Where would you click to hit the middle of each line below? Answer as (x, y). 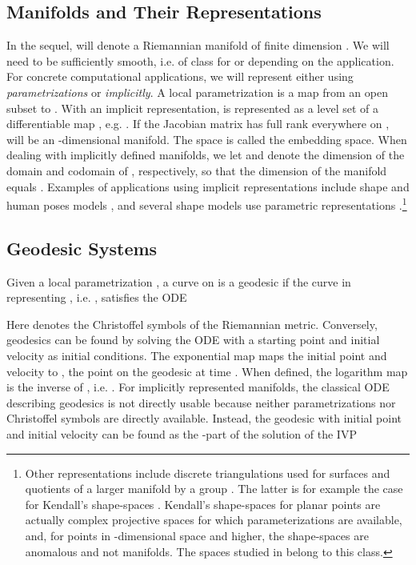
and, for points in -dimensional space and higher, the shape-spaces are (197, 535)
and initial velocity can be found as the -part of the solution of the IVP (182, 433)
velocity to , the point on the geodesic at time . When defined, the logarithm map (207, 371)
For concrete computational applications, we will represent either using (180, 76)
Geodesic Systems (82, 248)
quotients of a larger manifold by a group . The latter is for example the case (214, 489)
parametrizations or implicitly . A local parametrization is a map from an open (197, 92)
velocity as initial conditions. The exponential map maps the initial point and (197, 355)
